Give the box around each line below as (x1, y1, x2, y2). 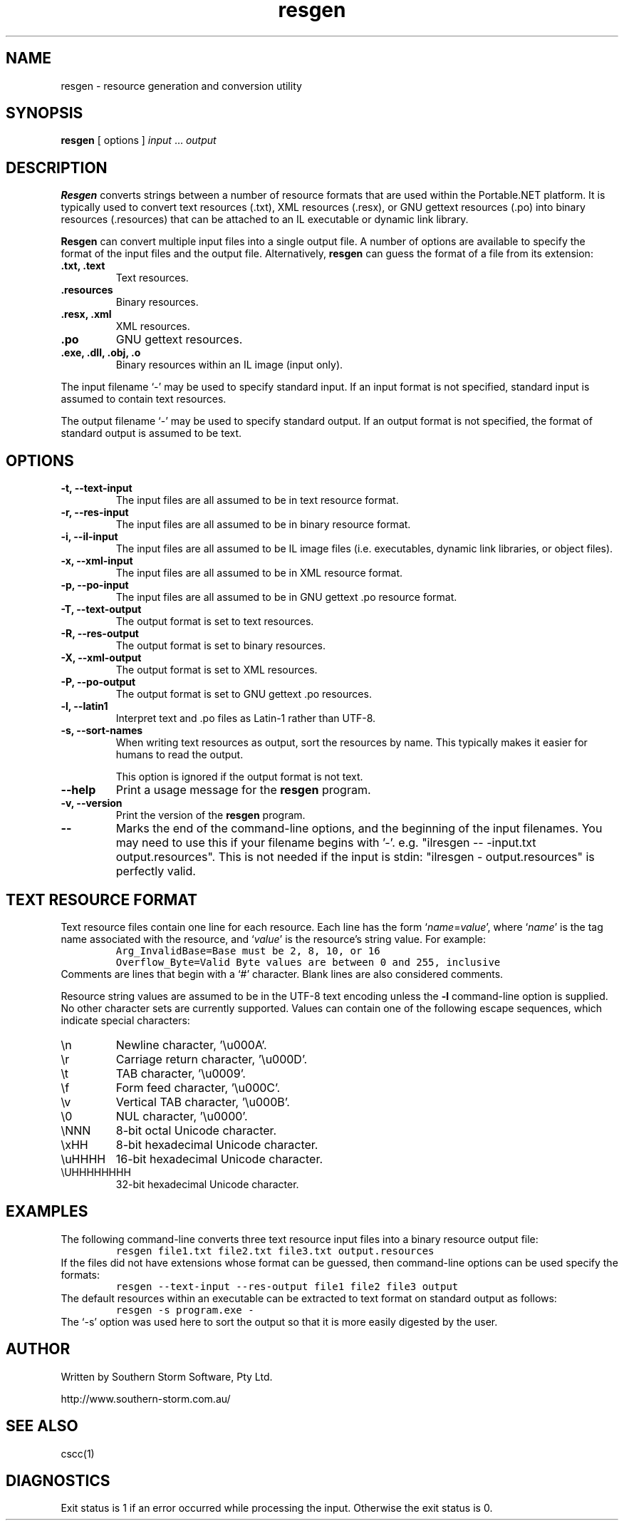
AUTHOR (6, 1340, 71, 1359)
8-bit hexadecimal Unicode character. (115, 1137, 318, 1152)
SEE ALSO (6, 1417, 78, 1435)
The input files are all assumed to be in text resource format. (115, 494, 399, 507)
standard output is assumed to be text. (61, 427, 242, 440)
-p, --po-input (61, 579, 129, 592)
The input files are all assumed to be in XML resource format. (115, 567, 403, 579)
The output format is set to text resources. (115, 615, 314, 628)
